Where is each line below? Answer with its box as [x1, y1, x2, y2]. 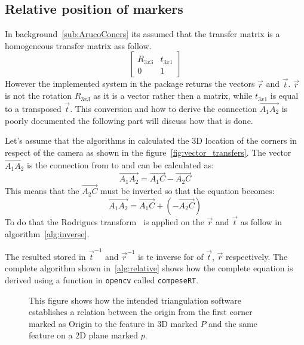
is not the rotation [5, 89, 72, 102]
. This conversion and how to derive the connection [70, 102, 257, 115]
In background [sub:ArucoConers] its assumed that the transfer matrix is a [5, 28, 280, 40]
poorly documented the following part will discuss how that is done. [5, 114, 253, 126]
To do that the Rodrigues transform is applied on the [5, 215, 204, 228]
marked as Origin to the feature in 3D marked [29, 317, 198, 329]
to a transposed [5, 102, 62, 115]
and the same [208, 317, 257, 329]
